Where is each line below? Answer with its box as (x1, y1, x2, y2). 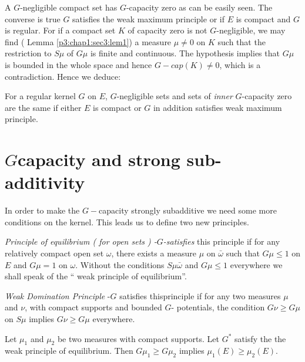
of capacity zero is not (128, 24, 207, 36)
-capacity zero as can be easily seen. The (126, 1, 273, 13)
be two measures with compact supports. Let (57, 332, 220, 344)
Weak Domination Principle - (5, 289, 110, 302)
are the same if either (5, 101, 82, 113)
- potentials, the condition (171, 301, 265, 313)
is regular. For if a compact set (5, 24, 116, 36)
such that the (217, 35, 266, 48)
